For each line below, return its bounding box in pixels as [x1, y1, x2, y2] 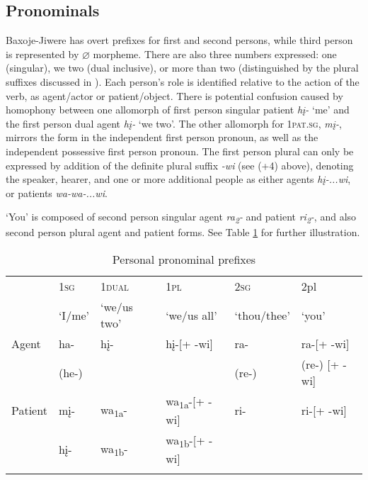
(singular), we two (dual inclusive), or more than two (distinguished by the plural [6, 60, 359, 75]
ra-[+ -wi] [301, 335, 350, 352]
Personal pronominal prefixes [112, 251, 256, 268]
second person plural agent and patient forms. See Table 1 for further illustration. [6, 225, 360, 240]
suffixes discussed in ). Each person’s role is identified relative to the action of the [6, 74, 360, 89]
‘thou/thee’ [234, 306, 290, 323]
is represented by [6, 46, 79, 61]
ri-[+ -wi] [301, 402, 347, 419]
